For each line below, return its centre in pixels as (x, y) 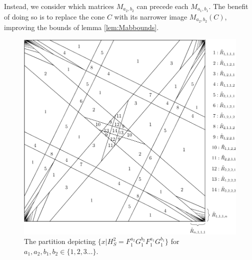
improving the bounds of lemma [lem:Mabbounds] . (81, 27)
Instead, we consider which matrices (59, 6)
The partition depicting (60, 241)
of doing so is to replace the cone (54, 16)
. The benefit (228, 6)
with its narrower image (151, 16)
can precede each (162, 6)
